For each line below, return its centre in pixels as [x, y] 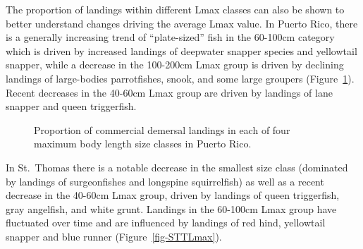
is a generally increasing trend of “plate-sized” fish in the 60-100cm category [170, 37]
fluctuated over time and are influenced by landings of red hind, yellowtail [166, 223]
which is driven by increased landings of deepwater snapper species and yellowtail [181, 50]
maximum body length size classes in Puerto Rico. [143, 144]
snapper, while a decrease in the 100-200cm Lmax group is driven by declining [175, 65]
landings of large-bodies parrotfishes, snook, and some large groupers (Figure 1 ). [180, 78]
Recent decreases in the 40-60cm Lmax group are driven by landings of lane [169, 92]
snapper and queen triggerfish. [71, 106]
